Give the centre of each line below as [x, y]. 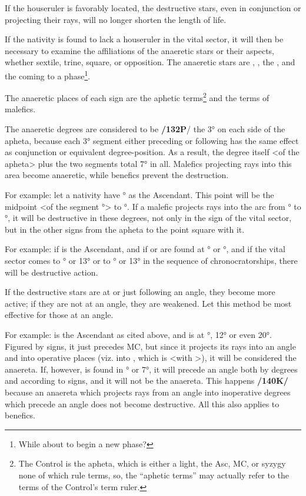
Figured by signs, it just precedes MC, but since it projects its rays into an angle [150, 346]
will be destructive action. [51, 272]
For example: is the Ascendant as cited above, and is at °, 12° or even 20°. [138, 334]
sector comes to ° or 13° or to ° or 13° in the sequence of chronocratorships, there [151, 260]
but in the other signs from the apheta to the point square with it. [125, 229]
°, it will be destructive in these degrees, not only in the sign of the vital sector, [148, 218]
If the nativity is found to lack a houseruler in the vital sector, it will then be [144, 39]
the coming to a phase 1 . [48, 75]
